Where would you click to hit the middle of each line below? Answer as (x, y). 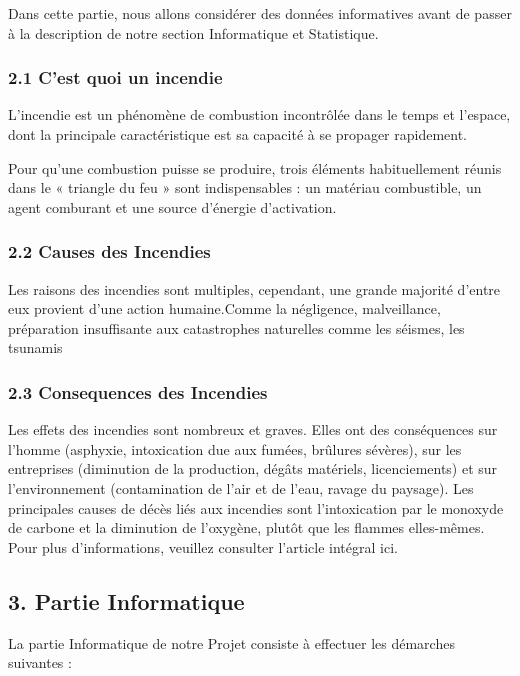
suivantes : (40, 662)
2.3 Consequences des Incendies (138, 391)
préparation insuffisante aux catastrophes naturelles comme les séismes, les (236, 327)
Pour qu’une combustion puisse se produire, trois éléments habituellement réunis (255, 167)
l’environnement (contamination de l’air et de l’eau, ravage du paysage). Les (241, 487)
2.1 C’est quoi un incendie (115, 77)
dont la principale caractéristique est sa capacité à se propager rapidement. (238, 134)
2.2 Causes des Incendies (109, 251)
